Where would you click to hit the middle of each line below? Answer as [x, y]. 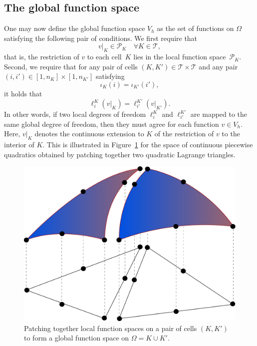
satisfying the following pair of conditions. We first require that [101, 38]
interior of [19, 145]
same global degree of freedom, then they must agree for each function [112, 124]
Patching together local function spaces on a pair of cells [111, 328]
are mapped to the [219, 114]
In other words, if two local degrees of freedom [75, 114]
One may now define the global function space [75, 28]
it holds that [23, 93]
